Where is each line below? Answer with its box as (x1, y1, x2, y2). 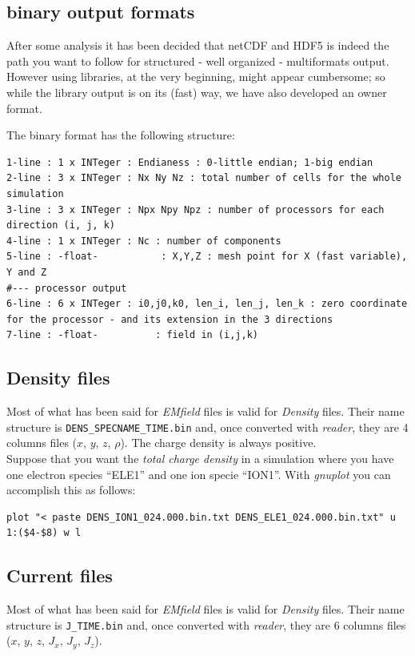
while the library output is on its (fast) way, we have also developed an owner (6, 83, 387, 100)
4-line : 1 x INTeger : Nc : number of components (6, 235, 281, 247)
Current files (6, 563, 113, 588)
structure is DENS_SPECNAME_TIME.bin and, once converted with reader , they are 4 (6, 418, 409, 435)
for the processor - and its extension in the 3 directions (6, 313, 333, 325)
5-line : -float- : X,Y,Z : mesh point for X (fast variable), (6, 251, 408, 263)
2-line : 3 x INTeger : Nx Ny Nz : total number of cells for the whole (6, 172, 401, 184)
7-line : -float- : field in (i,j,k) (6, 329, 258, 341)
